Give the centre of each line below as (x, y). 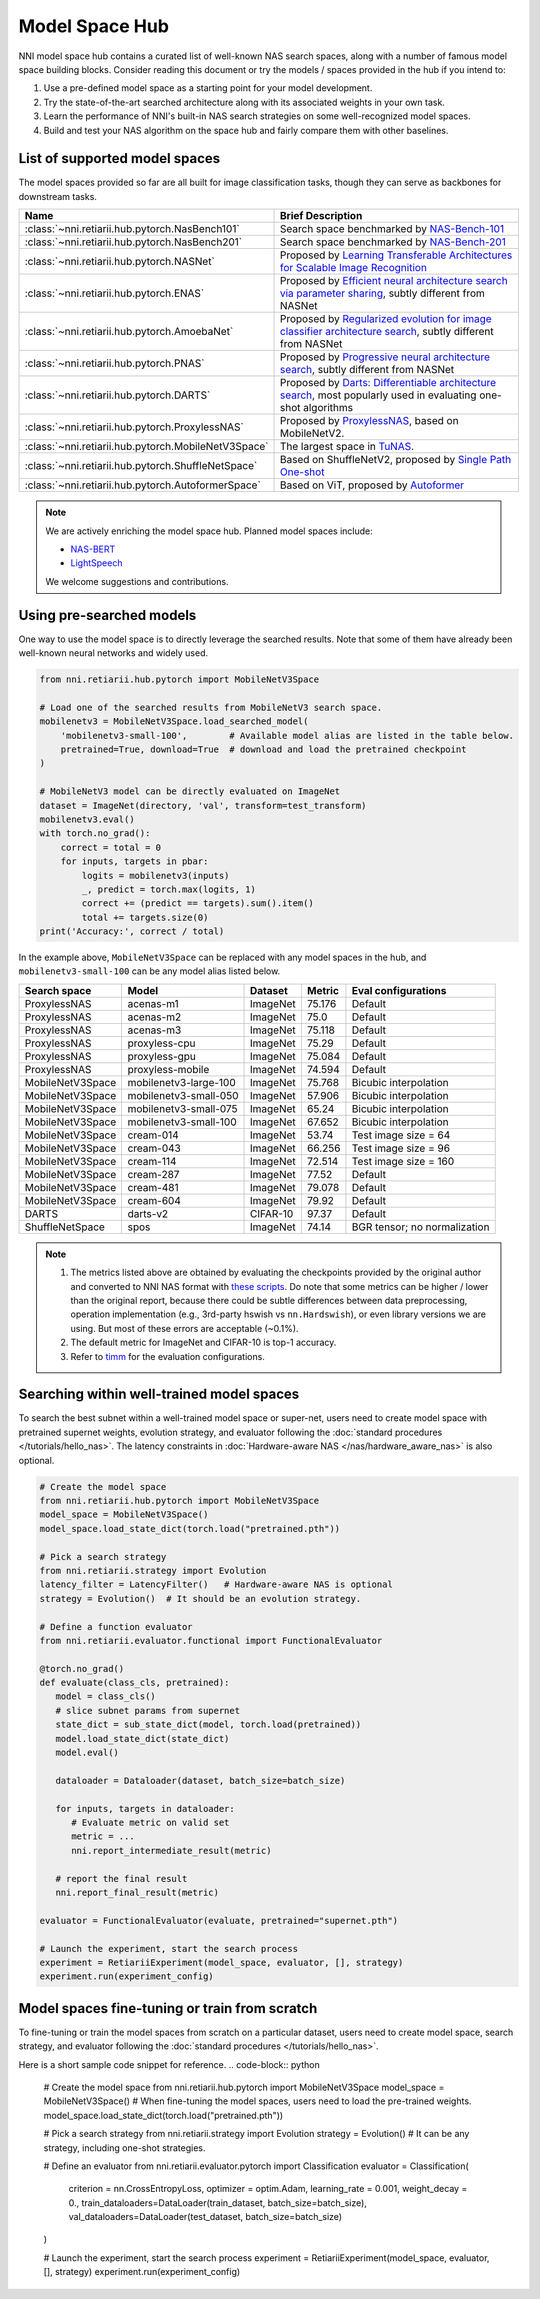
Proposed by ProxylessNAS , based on (369, 421)
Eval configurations (399, 990)
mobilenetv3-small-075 (182, 1108)
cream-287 (153, 1174)
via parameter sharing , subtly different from (382, 293)
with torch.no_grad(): (95, 833)
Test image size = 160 (403, 1161)
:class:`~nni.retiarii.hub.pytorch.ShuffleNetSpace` (141, 466)
